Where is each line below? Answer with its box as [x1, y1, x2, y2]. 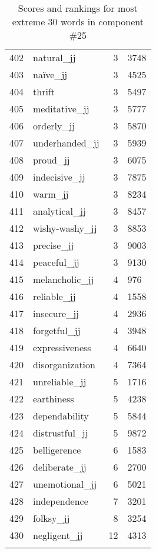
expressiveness [33, 341, 91, 354]
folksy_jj [33, 511, 70, 525]
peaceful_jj [33, 255, 79, 269]
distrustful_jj [33, 426, 88, 439]
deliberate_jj [33, 460, 87, 474]
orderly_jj [33, 119, 75, 132]
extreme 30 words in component [12, 15, 144, 28]
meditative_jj [33, 102, 89, 115]
